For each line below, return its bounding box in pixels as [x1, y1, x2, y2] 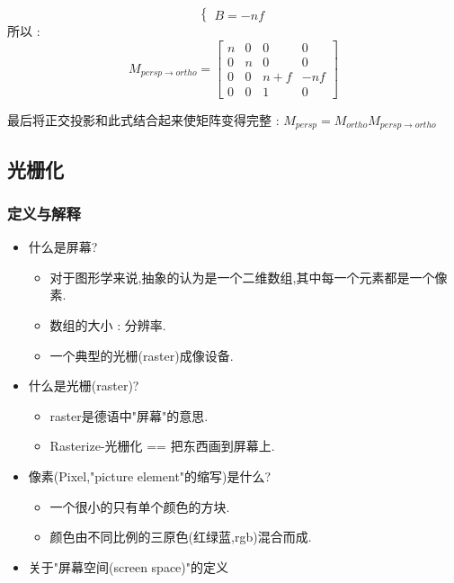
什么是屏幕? [28, 238, 98, 256]
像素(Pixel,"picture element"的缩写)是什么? [28, 466, 272, 485]
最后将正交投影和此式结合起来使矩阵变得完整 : [7, 110, 280, 129]
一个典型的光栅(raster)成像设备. [49, 345, 234, 364]
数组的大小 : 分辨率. [49, 315, 166, 334]
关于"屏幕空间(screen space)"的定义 [28, 557, 228, 576]
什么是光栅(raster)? [28, 376, 139, 395]
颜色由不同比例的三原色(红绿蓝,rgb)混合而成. [49, 527, 312, 546]
